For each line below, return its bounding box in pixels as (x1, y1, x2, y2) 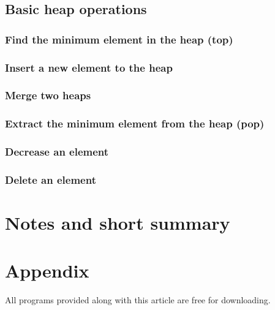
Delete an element (5, 172, 96, 187)
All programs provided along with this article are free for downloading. (5, 293, 271, 306)
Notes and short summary (5, 210, 230, 235)
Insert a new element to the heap (5, 59, 173, 75)
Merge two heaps (5, 88, 91, 103)
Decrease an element (5, 144, 109, 159)
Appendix (5, 258, 89, 283)
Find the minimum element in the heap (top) (5, 31, 233, 47)
